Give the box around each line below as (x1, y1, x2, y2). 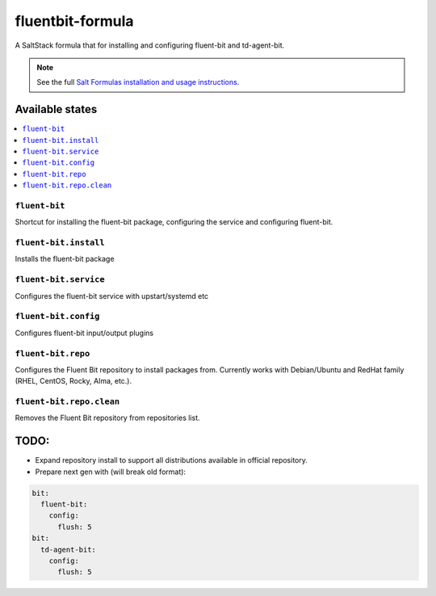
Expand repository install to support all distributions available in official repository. (35, 455, 308, 465)
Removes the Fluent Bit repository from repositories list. (15, 413, 201, 423)
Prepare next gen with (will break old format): (35, 467, 186, 476)
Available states (15, 103, 98, 116)
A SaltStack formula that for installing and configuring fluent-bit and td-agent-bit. (15, 40, 285, 50)
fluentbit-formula (15, 12, 134, 30)
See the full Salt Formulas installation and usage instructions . (36, 78, 240, 87)
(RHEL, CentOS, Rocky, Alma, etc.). (15, 376, 132, 386)
